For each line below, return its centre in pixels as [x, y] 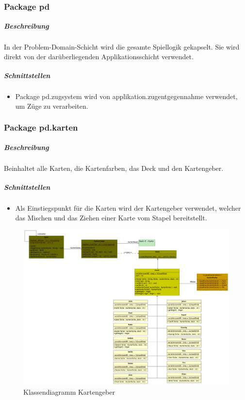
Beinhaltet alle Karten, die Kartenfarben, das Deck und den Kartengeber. [114, 168]
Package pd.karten [41, 127]
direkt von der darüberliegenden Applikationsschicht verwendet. [99, 56]
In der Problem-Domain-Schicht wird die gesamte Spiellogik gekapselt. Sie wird [122, 47]
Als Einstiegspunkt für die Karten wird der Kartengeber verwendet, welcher [128, 208]
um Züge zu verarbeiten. [52, 106]
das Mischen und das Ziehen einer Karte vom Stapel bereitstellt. [111, 217]
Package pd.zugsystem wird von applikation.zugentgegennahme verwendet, [126, 96]
